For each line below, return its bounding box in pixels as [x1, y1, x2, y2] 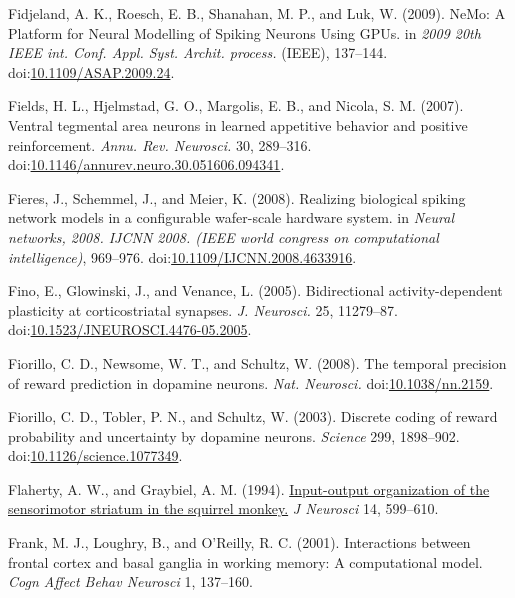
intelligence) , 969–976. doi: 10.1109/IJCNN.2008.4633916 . [8, 246, 357, 267]
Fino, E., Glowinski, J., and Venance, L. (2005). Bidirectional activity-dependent [8, 280, 503, 301]
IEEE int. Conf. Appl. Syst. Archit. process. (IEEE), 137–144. [8, 42, 388, 63]
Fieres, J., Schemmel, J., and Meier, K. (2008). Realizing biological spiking [8, 187, 466, 208]
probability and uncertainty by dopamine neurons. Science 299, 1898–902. [8, 425, 460, 446]
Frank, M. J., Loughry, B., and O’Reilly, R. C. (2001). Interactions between [8, 532, 471, 553]
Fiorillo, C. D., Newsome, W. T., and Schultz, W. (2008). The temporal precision [8, 352, 507, 373]
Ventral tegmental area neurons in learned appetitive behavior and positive [8, 114, 468, 135]
